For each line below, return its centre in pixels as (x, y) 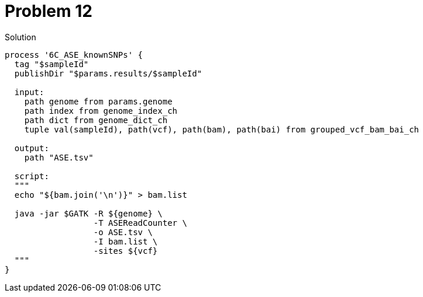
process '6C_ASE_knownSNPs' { (74, 55)
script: (32, 176)
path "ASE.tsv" (59, 157)
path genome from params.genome (98, 101)
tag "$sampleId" (51, 64)
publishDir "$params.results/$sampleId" (108, 73)
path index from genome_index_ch (101, 111)
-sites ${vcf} (125, 251)
